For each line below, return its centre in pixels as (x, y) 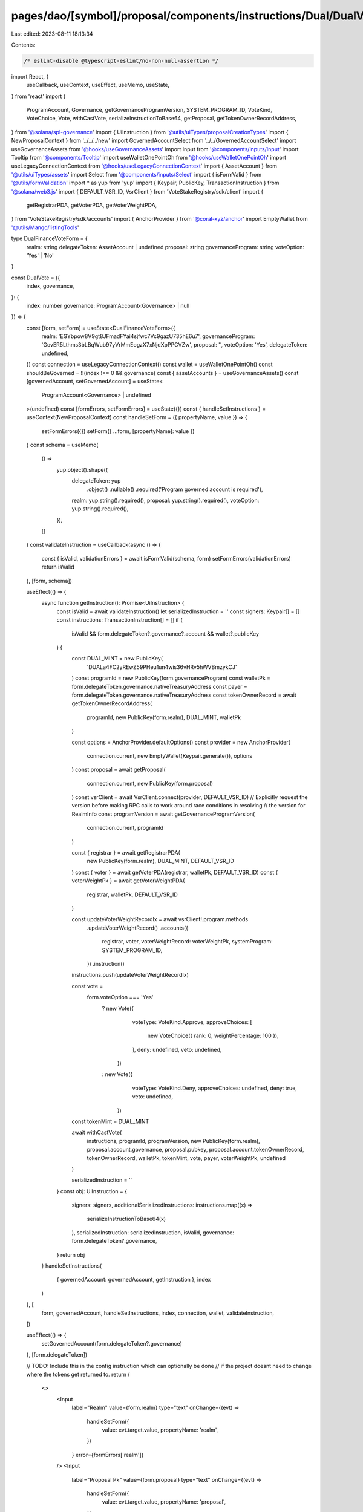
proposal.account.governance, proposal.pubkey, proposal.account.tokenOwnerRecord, (195, 1150)
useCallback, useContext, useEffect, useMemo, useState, (98, 85)
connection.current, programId (125, 828)
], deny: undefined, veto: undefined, (177, 1049)
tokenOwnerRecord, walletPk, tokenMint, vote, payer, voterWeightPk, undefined (186, 1158)
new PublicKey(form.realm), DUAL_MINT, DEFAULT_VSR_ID (160, 861)
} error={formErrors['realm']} (108, 1455)
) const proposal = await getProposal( (119, 770)
